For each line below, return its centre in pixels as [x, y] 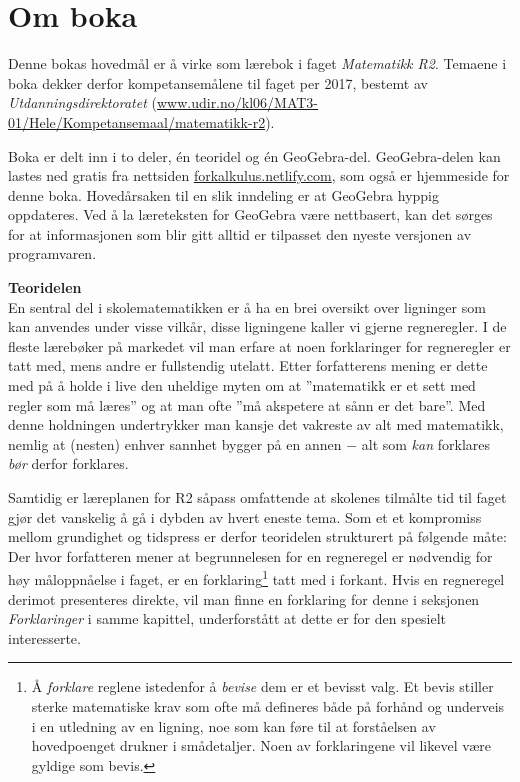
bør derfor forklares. [68, 463]
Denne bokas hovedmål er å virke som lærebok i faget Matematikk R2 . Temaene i [257, 63]
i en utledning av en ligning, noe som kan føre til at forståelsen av [233, 725]
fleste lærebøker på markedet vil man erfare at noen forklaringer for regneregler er [259, 345]
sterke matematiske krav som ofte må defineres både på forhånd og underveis [268, 706]
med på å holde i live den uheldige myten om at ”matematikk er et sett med [242, 385]
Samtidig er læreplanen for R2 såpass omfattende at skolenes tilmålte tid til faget [257, 497]
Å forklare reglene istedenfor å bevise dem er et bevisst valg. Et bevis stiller [262, 686]
